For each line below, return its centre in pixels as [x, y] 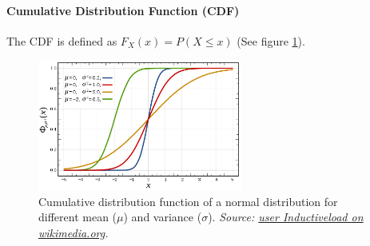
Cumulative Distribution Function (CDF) [123, 10]
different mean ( [78, 217]
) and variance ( [163, 217]
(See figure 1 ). [271, 40]
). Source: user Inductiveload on [286, 217]
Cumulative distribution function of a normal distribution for [188, 201]
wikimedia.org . [74, 232]
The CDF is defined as [62, 40]
